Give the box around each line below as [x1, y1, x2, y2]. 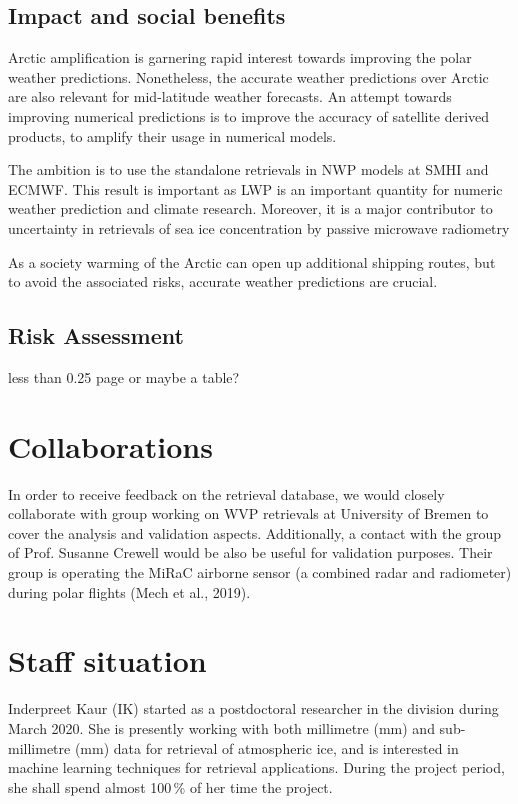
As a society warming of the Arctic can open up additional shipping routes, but [8, 251, 496, 272]
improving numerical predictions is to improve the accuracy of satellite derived [8, 105, 490, 126]
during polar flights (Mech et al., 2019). [8, 581, 251, 602]
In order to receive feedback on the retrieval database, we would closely [8, 483, 445, 504]
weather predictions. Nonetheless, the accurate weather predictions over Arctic [8, 66, 489, 87]
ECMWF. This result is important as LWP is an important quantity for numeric [8, 178, 503, 199]
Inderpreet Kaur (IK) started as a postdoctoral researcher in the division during [8, 698, 499, 719]
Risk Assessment [8, 320, 184, 351]
